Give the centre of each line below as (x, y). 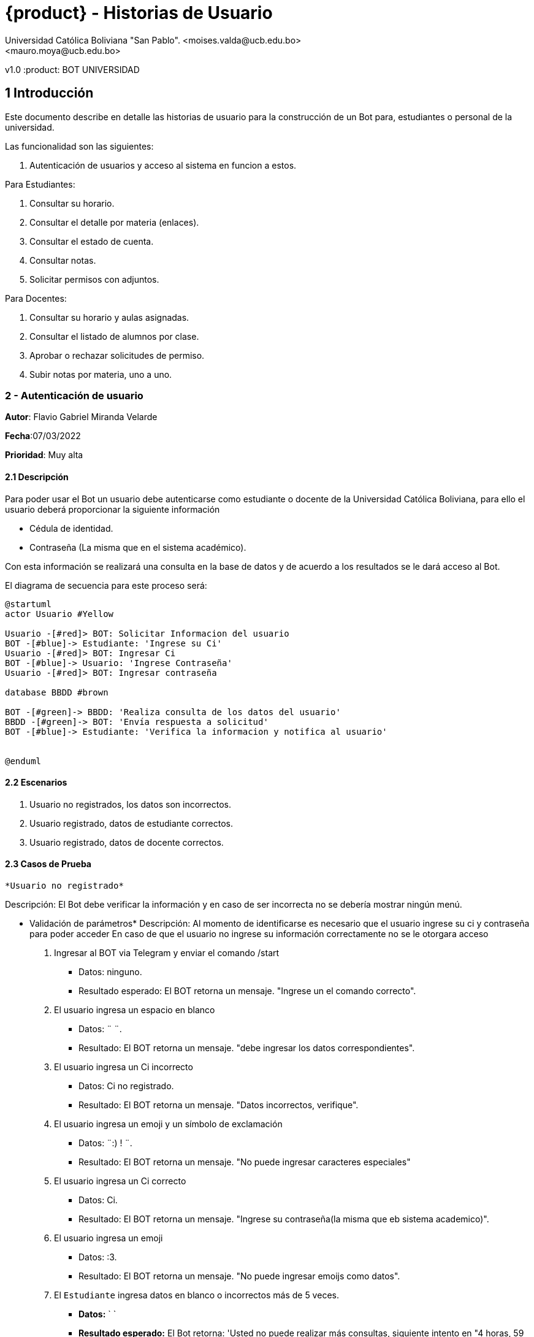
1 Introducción (49, 93)
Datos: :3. (98, 1257)
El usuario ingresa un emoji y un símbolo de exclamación (168, 1124)
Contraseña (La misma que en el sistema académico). (138, 547)
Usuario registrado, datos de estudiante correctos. (131, 823)
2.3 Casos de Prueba (48, 864)
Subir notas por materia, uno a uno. (101, 374)
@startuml (28, 604)
